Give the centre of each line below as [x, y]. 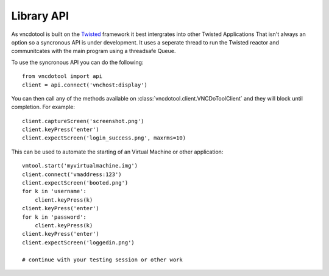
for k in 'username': [54, 191]
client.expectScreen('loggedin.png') [79, 242]
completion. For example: [43, 107]
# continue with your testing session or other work [102, 260]
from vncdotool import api [62, 76]
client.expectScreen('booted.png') [75, 183]
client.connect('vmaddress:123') [72, 174]
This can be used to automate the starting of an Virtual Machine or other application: [117, 152]
